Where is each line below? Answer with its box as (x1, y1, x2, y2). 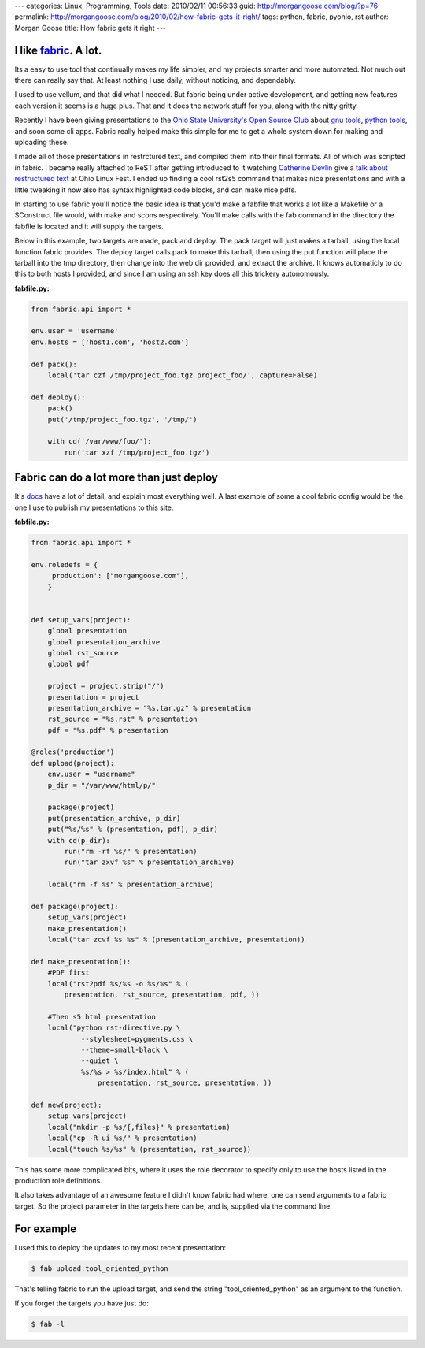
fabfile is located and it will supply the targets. (14, 221, 164, 231)
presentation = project (47, 693, 139, 701)
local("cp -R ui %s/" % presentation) (47, 1134, 198, 1142)
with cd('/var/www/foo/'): (47, 437, 153, 446)
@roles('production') (31, 748, 115, 756)
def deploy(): (31, 392, 86, 402)
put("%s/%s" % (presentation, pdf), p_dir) (47, 825, 218, 834)
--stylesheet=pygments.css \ (80, 1034, 194, 1043)
